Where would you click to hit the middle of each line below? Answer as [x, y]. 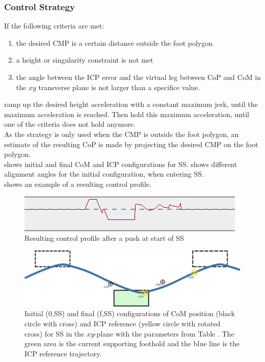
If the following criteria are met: [54, 26]
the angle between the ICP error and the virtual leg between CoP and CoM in [138, 77]
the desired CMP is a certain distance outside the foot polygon [114, 43]
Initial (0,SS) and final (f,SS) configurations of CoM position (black [130, 313]
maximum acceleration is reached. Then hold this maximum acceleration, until [127, 114]
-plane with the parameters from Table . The [164, 333]
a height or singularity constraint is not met [85, 60]
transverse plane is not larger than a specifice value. [119, 87]
